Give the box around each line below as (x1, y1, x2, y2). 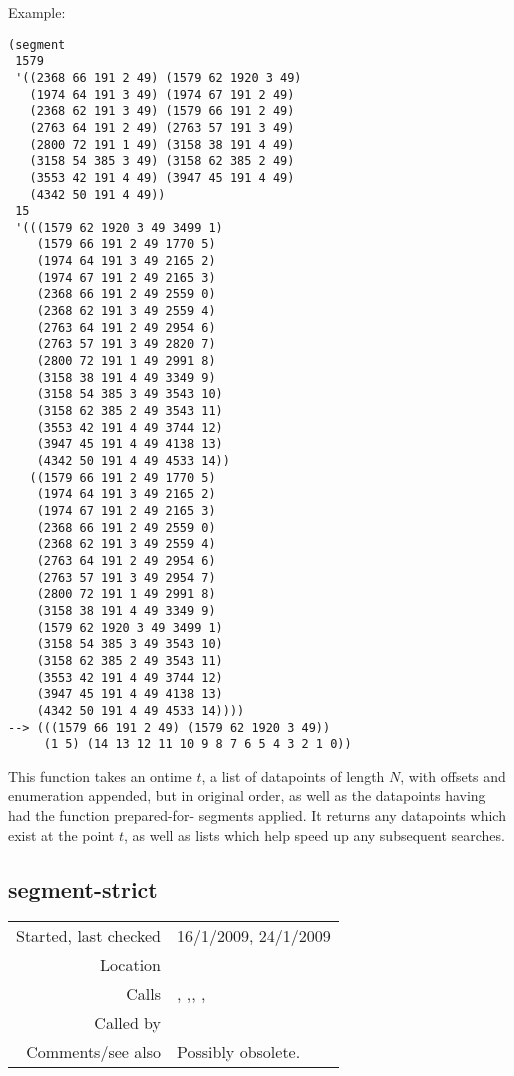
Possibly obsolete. (177, 1040, 301, 1064)
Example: (8, 2, 66, 22)
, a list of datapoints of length (201, 765, 385, 786)
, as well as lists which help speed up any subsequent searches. (123, 824, 505, 845)
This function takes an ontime (8, 765, 192, 786)
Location (99, 953, 162, 977)
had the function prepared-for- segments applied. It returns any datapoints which (8, 805, 506, 825)
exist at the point (8, 824, 115, 845)
